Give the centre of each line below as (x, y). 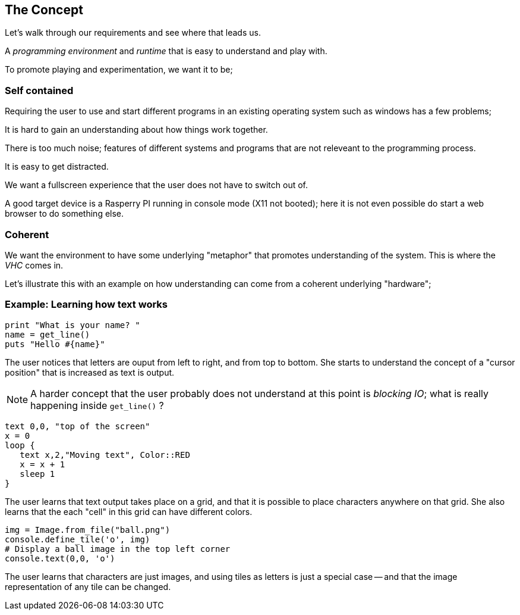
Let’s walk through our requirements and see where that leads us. (133, 33)
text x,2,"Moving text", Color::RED (105, 455)
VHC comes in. (34, 265)
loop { (20, 445)
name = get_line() (48, 334)
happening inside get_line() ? (97, 405)
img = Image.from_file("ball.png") (88, 530)
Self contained (39, 90)
